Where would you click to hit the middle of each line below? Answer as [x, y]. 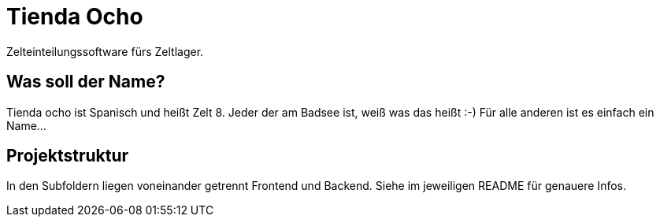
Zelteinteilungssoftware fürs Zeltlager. [105, 51]
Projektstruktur [68, 156]
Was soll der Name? [86, 82]
